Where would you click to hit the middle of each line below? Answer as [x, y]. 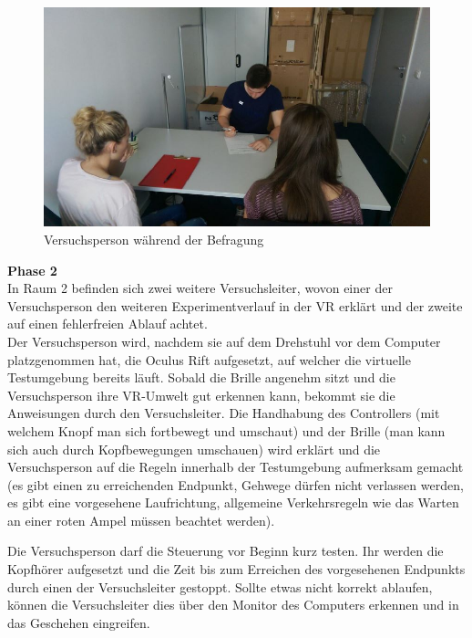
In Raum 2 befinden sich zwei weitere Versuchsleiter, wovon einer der [200, 288]
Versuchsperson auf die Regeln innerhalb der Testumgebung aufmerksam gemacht [236, 467]
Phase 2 [32, 270]
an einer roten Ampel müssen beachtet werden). [141, 520]
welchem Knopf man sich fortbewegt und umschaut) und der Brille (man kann [226, 430]
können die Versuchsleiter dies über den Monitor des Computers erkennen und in [233, 605]
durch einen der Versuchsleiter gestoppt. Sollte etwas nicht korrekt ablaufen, [220, 586]
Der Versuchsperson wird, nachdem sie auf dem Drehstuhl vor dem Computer [224, 341]
